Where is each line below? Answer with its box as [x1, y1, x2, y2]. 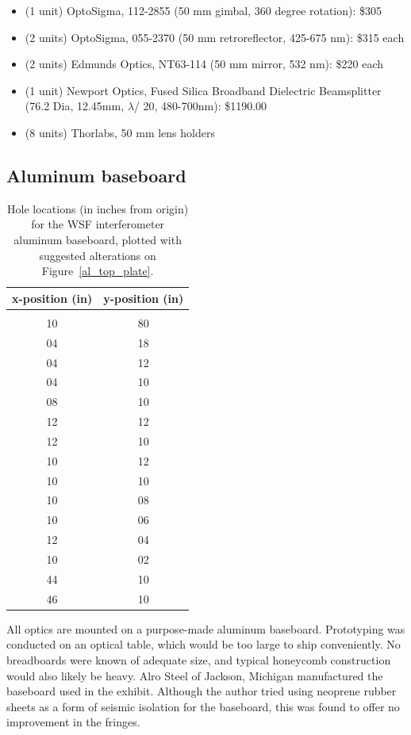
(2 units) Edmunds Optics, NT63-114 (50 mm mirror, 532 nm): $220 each [25, 56, 384, 72]
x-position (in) [12, 289, 93, 306]
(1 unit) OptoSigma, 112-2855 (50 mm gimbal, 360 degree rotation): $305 [25, 2, 382, 18]
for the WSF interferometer [31, 216, 165, 232]
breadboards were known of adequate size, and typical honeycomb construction [6, 651, 391, 668]
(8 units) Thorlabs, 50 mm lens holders [25, 124, 215, 140]
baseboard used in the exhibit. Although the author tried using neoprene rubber [6, 683, 397, 699]
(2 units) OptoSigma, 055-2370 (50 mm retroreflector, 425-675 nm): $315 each [25, 29, 405, 45]
